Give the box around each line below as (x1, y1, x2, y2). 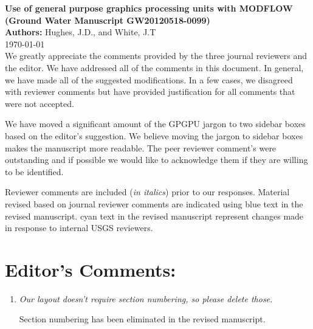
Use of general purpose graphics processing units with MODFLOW (5, 2, 293, 14)
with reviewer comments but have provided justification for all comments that (5, 85, 295, 98)
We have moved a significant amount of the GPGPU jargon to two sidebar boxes (5, 117, 306, 130)
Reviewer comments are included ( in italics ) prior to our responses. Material (5, 185, 290, 198)
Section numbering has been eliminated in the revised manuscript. (19, 313, 266, 325)
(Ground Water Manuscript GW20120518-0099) (5, 13, 210, 26)
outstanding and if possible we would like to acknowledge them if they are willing (5, 153, 308, 166)
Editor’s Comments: (5, 257, 176, 282)
